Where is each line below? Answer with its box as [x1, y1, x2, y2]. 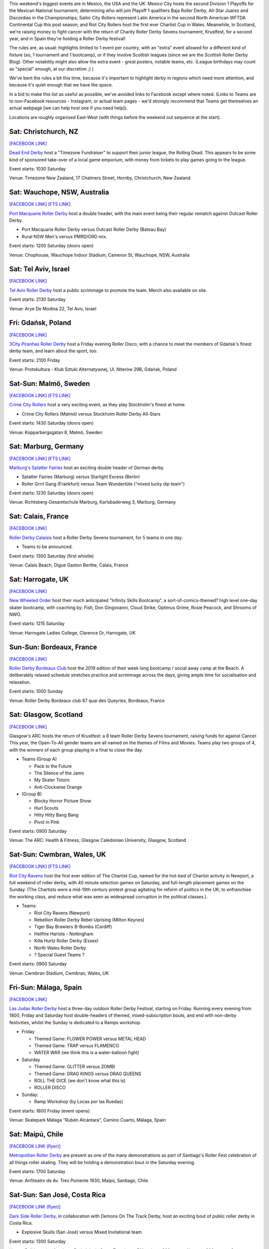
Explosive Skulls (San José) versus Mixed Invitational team [21, 1229, 142, 1235]
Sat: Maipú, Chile [9, 1130, 64, 1139]
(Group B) [21, 791, 42, 797]
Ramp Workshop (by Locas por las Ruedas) [34, 1099, 123, 1105]
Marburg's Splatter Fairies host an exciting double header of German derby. [9, 465, 165, 471]
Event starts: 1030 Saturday [9, 165, 66, 172]
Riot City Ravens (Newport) [34, 910, 90, 916]
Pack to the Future [34, 763, 72, 769]
